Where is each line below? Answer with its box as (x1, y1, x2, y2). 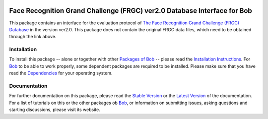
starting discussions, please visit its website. (9, 107, 100, 113)
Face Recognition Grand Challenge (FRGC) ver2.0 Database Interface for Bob (9, 6, 253, 15)
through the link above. (9, 34, 57, 40)
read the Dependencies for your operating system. (9, 70, 113, 76)
